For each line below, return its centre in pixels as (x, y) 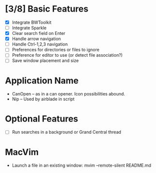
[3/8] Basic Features (47, 9)
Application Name (42, 80)
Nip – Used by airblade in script (43, 99)
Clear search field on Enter (39, 33)
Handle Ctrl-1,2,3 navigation (40, 44)
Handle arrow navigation (36, 39)
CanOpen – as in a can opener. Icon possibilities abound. (69, 94)
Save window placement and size (45, 61)
